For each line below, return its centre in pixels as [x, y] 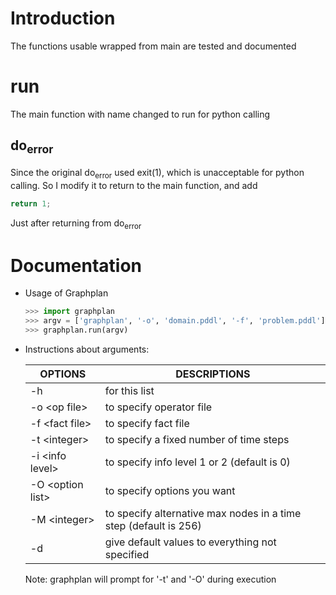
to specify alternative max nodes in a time [203, 513]
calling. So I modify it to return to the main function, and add [134, 185]
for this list [129, 390]
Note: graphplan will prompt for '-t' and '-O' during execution [150, 579]
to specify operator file [158, 407]
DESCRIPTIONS [213, 374]
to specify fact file [147, 423]
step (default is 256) [153, 525]
